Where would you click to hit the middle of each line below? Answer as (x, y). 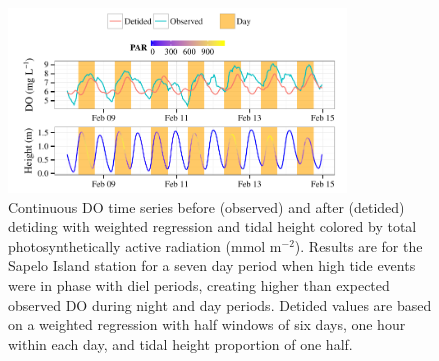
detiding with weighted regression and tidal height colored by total (212, 226)
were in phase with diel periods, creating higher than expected (199, 284)
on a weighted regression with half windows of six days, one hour (207, 324)
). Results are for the (358, 245)
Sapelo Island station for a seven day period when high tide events (212, 265)
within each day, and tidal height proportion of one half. (180, 343)
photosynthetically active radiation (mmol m (145, 245)
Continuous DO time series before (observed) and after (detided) (206, 206)
